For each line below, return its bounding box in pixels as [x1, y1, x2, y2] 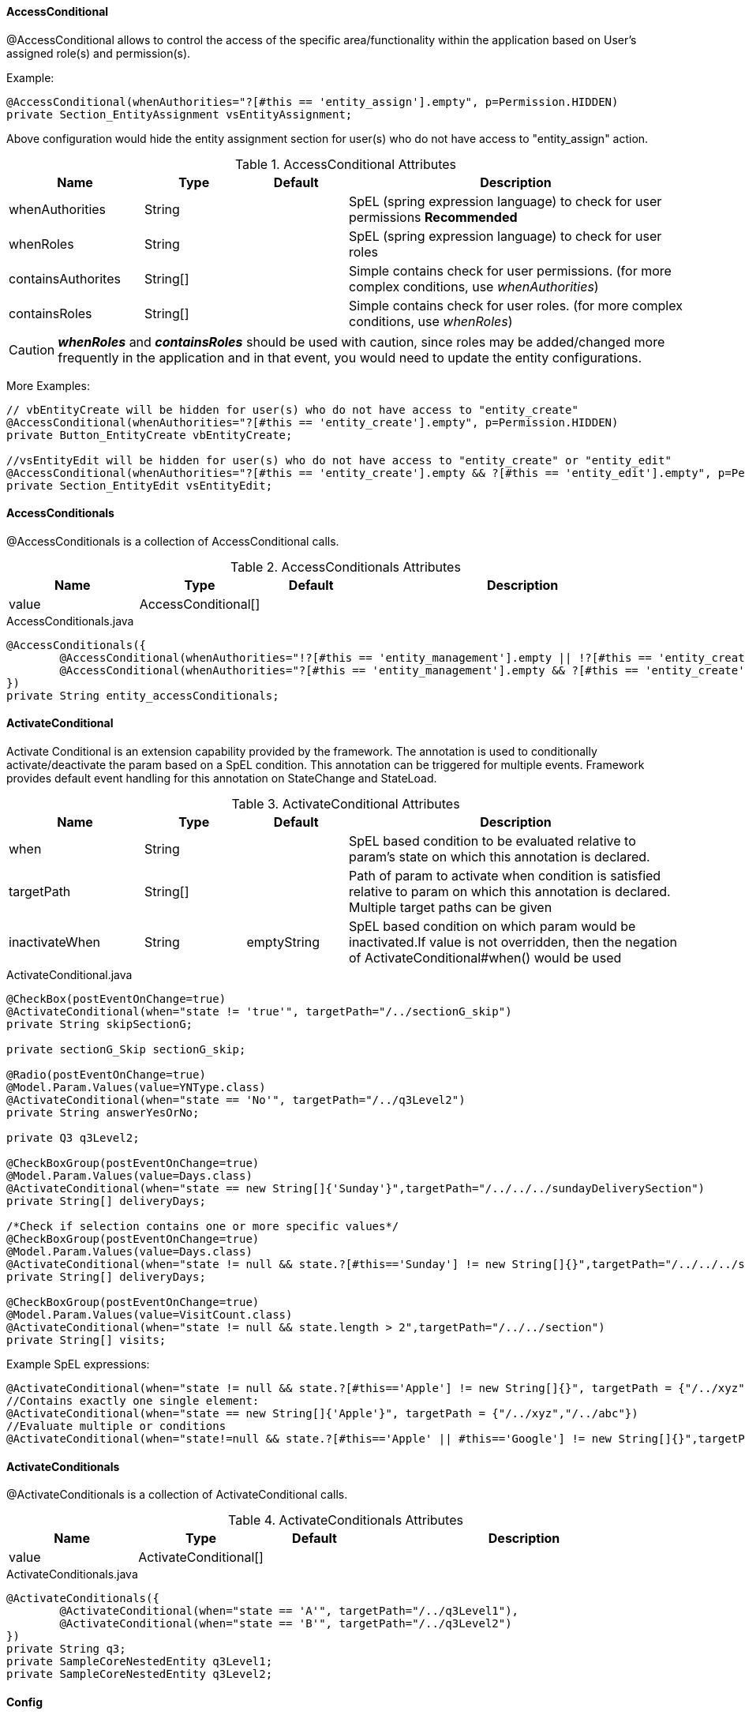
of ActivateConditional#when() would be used [349, 950, 622, 966]
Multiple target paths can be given [349, 899, 552, 916]
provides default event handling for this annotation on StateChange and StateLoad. [6, 771, 437, 786]
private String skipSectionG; [6, 1018, 193, 1031]
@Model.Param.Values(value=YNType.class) [6, 1081, 266, 1094]
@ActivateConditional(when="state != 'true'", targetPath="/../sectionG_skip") [6, 1005, 512, 1019]
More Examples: [6, 378, 90, 392]
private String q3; [6, 1642, 126, 1656]
